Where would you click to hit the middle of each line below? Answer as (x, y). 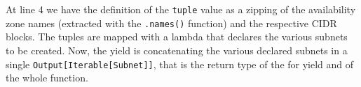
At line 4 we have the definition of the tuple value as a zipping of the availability (181, 9)
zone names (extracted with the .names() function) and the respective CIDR (171, 23)
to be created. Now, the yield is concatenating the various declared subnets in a (177, 50)
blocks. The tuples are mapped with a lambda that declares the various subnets (177, 37)
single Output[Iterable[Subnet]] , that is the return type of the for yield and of (180, 64)
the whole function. (47, 78)
